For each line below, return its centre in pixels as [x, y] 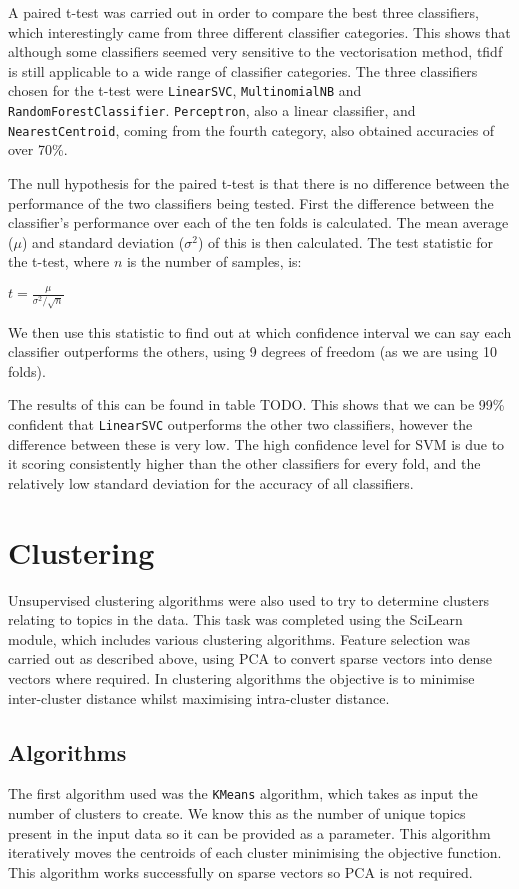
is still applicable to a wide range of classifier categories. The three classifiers [243, 70]
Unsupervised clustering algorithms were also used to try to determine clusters [249, 599]
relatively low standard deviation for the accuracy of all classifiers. [211, 482]
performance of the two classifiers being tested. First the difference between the [251, 202]
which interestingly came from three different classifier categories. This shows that [259, 31]
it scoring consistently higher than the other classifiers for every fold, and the [244, 463]
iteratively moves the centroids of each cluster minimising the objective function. [255, 852]
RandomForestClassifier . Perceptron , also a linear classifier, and [212, 110]
